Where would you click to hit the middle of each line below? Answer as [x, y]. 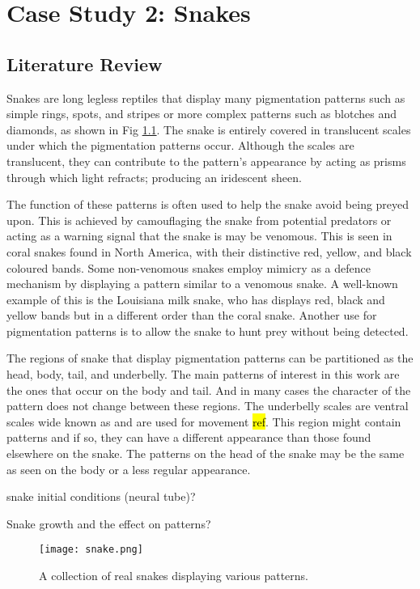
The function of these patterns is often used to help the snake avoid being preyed [208, 204]
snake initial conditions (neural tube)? [101, 496]
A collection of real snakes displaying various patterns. [174, 576]
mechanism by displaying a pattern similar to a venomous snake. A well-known [202, 284]
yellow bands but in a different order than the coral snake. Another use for [192, 315]
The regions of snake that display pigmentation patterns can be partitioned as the [210, 358]
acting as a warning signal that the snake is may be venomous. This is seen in [199, 236]
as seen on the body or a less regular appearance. [129, 469]
